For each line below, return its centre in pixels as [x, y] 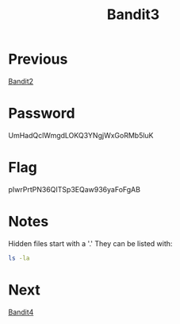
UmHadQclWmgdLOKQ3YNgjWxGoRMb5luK [81, 135]
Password [42, 114]
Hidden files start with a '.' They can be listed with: [90, 243]
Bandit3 [133, 15]
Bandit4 [21, 312]
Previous [38, 59]
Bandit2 [21, 81]
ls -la [19, 258]
